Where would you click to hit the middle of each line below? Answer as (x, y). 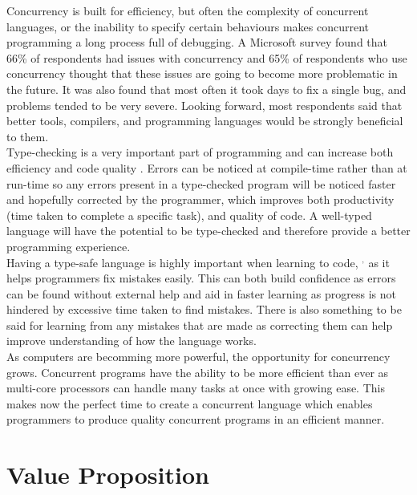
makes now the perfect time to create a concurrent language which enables (190, 403)
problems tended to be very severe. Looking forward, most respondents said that (204, 105)
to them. (28, 136)
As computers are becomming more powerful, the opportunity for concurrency (198, 357)
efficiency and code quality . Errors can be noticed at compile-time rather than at (207, 167)
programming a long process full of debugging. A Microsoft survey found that (197, 42)
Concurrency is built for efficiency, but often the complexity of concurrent (188, 10)
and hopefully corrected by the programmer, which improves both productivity (200, 199)
